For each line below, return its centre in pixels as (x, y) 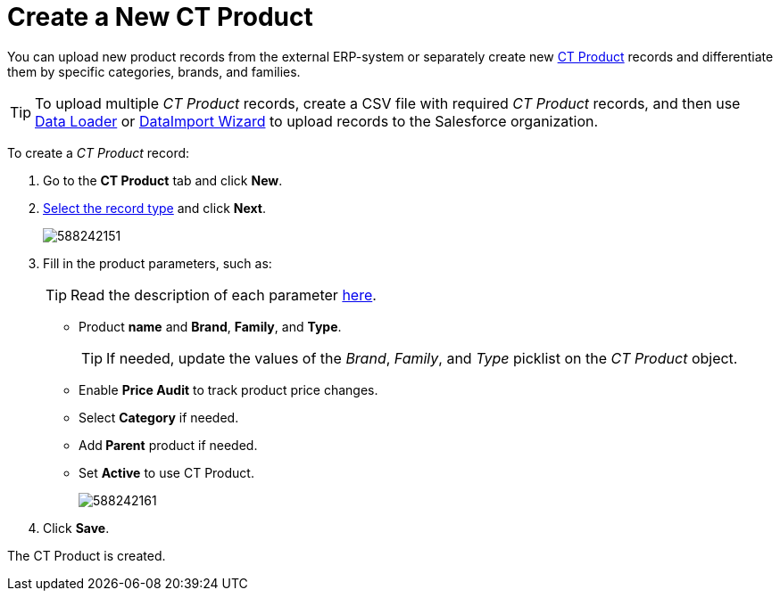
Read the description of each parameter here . (224, 295)
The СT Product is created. (87, 555)
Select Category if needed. (159, 417)
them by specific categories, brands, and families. (154, 71)
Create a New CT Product (160, 17)
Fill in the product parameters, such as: (158, 263)
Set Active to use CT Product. (166, 472)
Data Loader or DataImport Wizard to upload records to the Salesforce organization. (317, 121)
